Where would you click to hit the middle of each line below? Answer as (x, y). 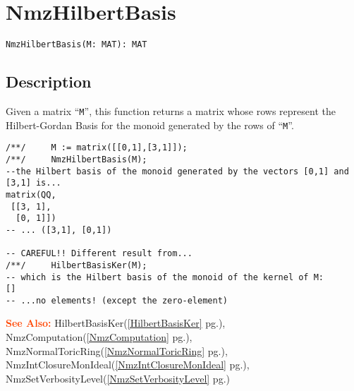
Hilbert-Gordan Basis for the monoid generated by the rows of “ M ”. (150, 125)
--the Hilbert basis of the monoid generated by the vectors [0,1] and (177, 171)
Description (49, 82)
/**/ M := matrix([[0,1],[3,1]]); (97, 148)
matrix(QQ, (31, 194)
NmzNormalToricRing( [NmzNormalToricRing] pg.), (117, 350)
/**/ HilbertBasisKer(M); (77, 265)
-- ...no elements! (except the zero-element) (117, 300)
